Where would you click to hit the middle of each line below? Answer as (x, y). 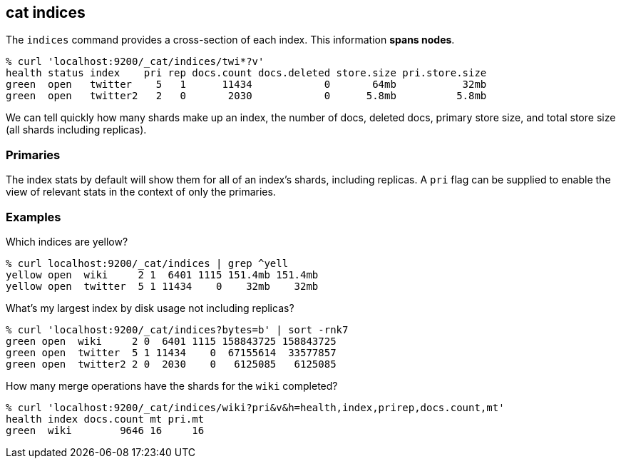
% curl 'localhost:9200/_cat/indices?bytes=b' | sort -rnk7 (177, 329)
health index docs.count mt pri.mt (105, 419)
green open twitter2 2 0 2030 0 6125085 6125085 (171, 364)
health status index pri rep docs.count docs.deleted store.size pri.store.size (246, 73)
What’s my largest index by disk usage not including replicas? (150, 308)
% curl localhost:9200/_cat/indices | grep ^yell (147, 263)
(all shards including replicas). (76, 130)
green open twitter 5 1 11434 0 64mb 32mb (246, 85)
